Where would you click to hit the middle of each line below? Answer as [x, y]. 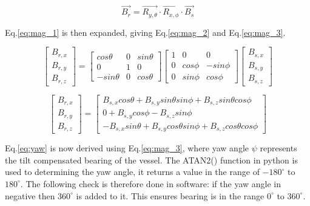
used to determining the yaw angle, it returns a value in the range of [132, 172]
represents [278, 148]
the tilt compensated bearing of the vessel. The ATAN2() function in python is [151, 160]
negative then [30, 195]
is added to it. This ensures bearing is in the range [170, 195]
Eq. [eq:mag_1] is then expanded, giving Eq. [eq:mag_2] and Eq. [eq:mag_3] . [145, 32]
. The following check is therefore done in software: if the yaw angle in [151, 183]
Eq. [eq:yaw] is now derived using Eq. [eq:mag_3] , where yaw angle [127, 148]
